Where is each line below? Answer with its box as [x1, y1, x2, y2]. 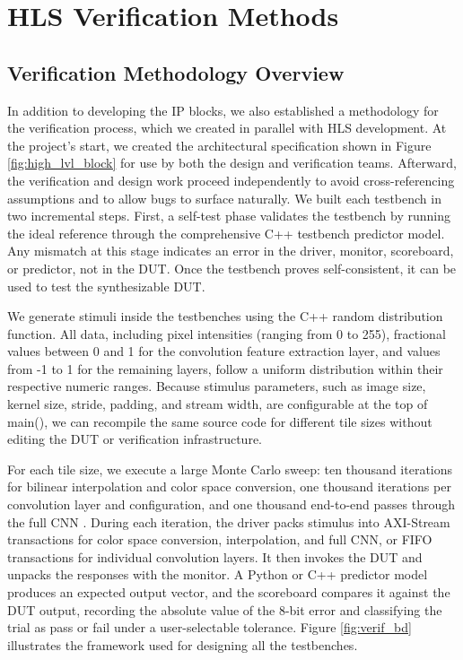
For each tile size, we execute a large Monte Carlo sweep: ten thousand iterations [7, 459, 453, 478]
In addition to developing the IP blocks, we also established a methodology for [7, 100, 439, 119]
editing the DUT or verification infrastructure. [7, 430, 263, 448]
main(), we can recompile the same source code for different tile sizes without [7, 412, 432, 430]
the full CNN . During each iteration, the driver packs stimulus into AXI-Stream [7, 512, 450, 531]
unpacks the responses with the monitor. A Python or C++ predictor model [7, 565, 428, 584]
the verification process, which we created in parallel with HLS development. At [7, 118, 447, 137]
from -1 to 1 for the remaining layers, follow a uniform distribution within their [7, 359, 443, 378]
